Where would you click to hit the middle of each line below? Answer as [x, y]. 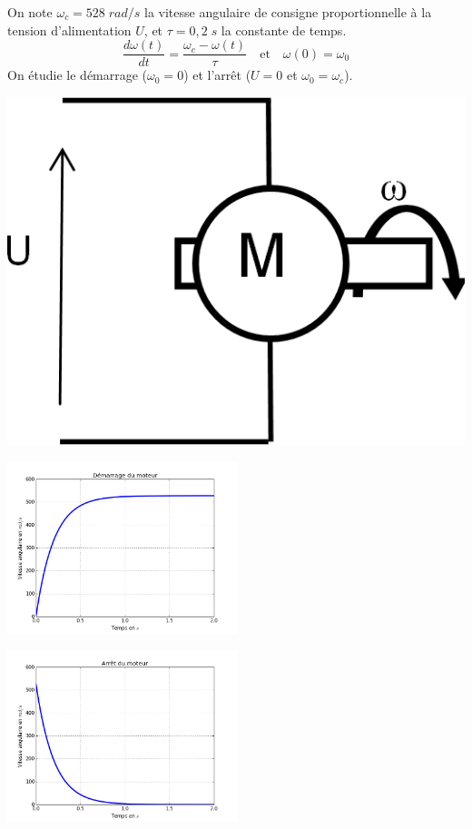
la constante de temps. [284, 30]
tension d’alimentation [69, 30]
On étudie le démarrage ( [78, 75]
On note [30, 12]
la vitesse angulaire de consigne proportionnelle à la [288, 12]
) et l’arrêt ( [217, 75]
